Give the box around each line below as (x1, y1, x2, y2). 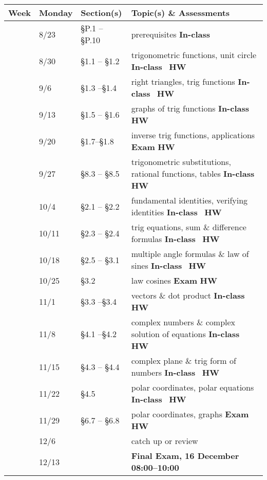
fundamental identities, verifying (131, 194, 248, 206)
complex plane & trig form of (131, 355, 236, 366)
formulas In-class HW (131, 233, 220, 245)
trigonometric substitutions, (131, 156, 231, 168)
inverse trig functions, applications (131, 129, 255, 141)
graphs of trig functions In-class (131, 102, 249, 114)
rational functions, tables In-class (131, 168, 255, 179)
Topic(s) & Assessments (131, 7, 230, 19)
